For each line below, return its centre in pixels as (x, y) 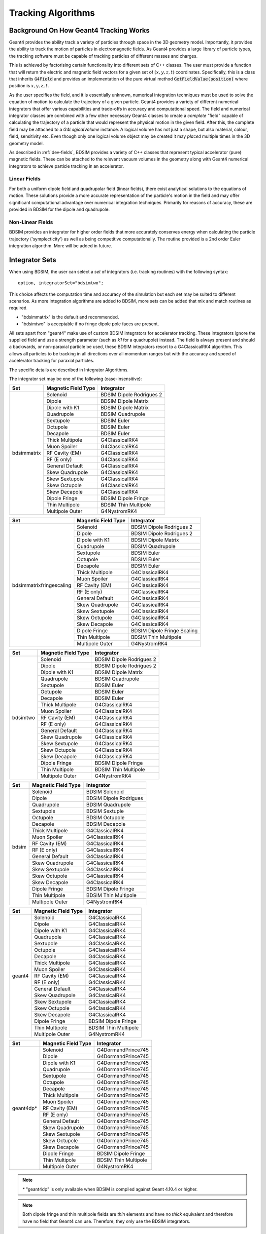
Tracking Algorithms (52, 13)
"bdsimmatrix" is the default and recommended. (70, 317)
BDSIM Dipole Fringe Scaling (164, 631)
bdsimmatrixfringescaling (42, 585)
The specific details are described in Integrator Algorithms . (69, 370)
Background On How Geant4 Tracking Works (79, 30)
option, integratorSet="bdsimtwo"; (61, 283)
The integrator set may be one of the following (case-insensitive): (76, 379)
